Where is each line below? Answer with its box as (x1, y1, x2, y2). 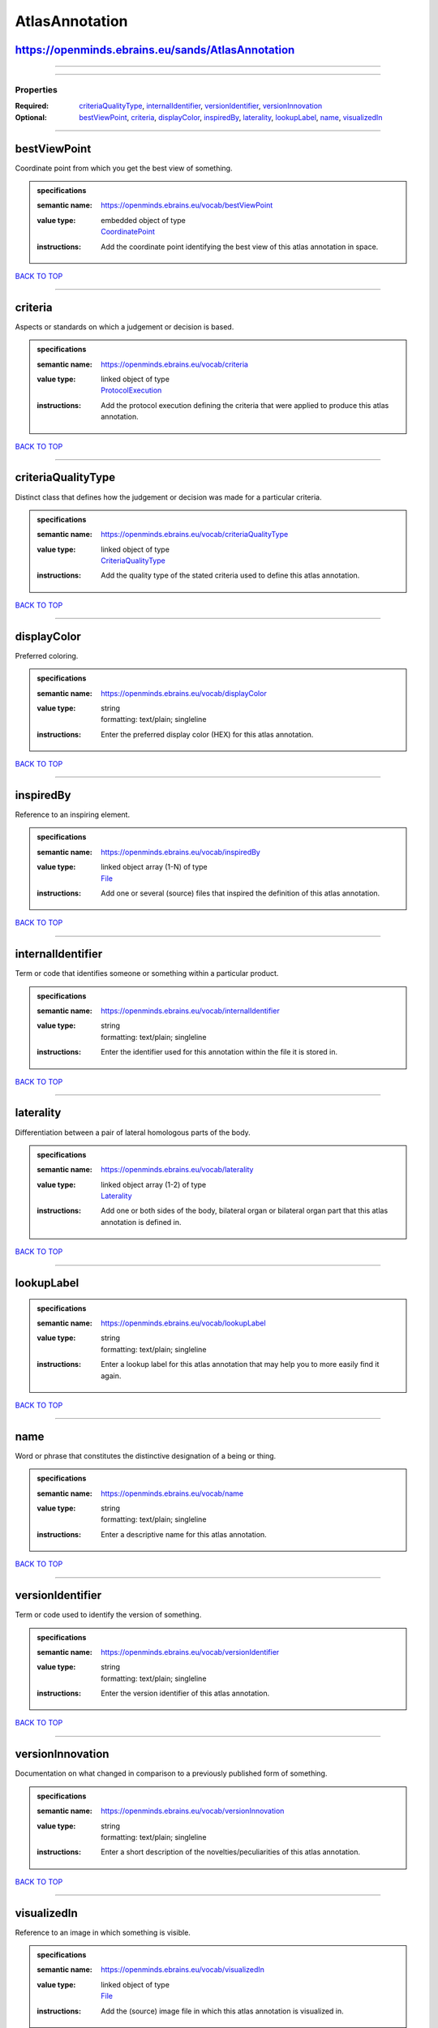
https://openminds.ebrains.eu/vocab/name (101, 1489, 243, 1498)
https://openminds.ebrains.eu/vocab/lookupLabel (101, 1318, 267, 1328)
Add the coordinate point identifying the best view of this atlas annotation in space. (101, 242, 379, 251)
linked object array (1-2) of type (101, 1179, 207, 1189)
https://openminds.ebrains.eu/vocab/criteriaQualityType (101, 530, 289, 539)
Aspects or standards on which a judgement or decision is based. (15, 321, 234, 332)
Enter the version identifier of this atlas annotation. (101, 1688, 270, 1699)
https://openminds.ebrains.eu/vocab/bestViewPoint (101, 200, 273, 210)
